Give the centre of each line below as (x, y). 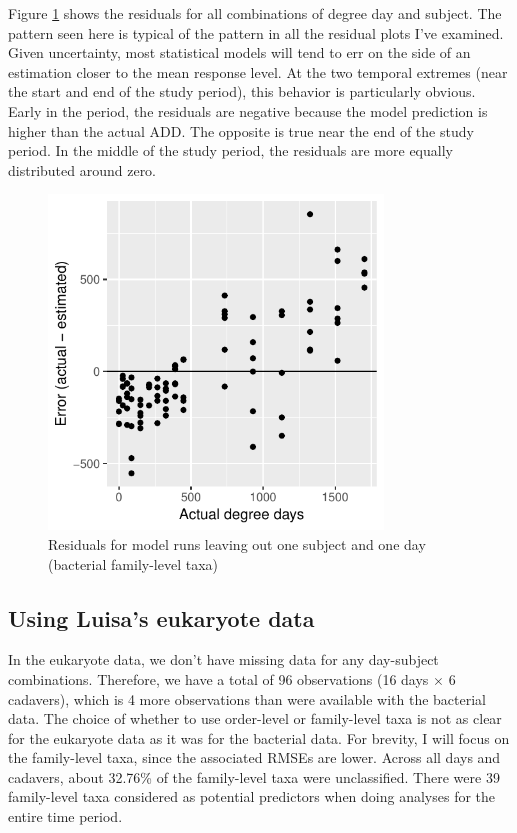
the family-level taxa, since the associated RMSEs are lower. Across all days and (254, 757)
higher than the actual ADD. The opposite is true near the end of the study (241, 130)
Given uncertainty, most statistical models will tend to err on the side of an (239, 52)
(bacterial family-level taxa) (133, 563)
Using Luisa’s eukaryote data (161, 617)
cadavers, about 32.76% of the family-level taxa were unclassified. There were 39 (254, 776)
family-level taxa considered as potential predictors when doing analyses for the (252, 796)
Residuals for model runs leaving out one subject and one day (237, 543)
